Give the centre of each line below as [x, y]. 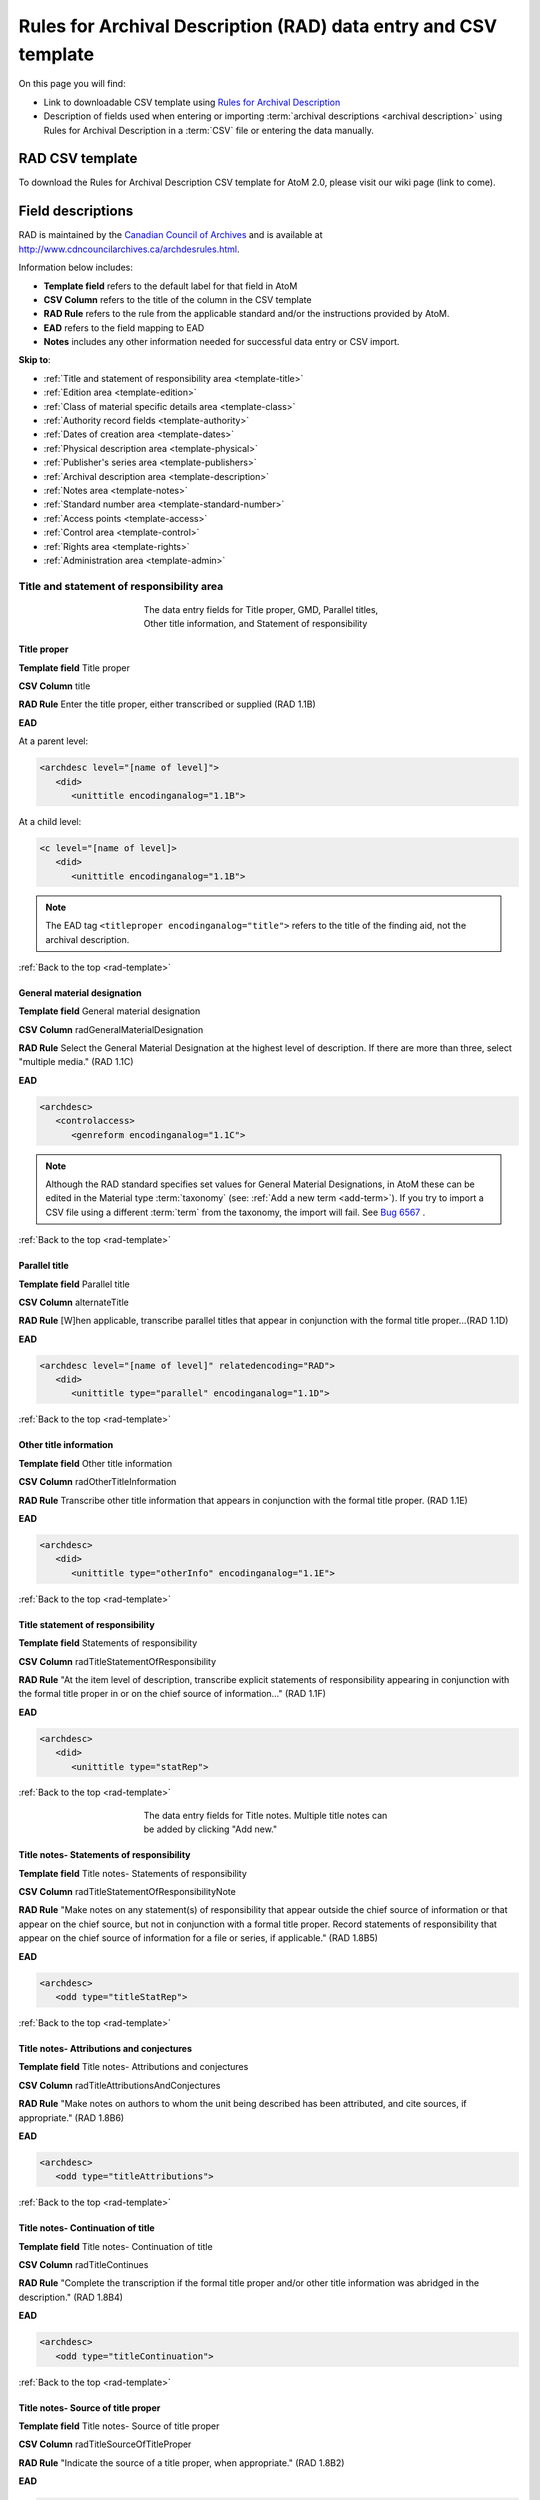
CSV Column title [54, 686]
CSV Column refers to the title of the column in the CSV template [177, 299]
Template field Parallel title [74, 1284]
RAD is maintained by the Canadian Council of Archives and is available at [171, 235]
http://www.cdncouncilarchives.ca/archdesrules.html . [129, 249]
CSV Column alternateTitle [73, 1302]
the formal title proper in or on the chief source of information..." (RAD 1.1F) [172, 1694]
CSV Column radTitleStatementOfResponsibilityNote [127, 1892]
